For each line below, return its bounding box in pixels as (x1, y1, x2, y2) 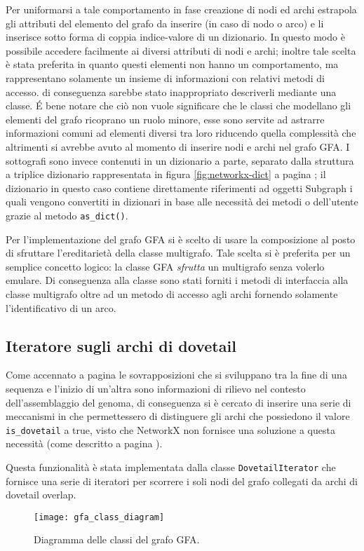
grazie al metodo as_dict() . (6, 208, 128, 222)
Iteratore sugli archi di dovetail (6, 334, 236, 356)
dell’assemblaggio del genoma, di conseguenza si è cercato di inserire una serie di (6, 395, 351, 409)
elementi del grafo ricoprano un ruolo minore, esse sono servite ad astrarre (6, 111, 325, 126)
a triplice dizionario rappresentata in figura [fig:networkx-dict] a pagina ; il (6, 167, 326, 182)
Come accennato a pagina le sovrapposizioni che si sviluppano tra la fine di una (6, 367, 347, 382)
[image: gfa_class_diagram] (34, 512, 165, 522)
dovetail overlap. (6, 487, 76, 502)
